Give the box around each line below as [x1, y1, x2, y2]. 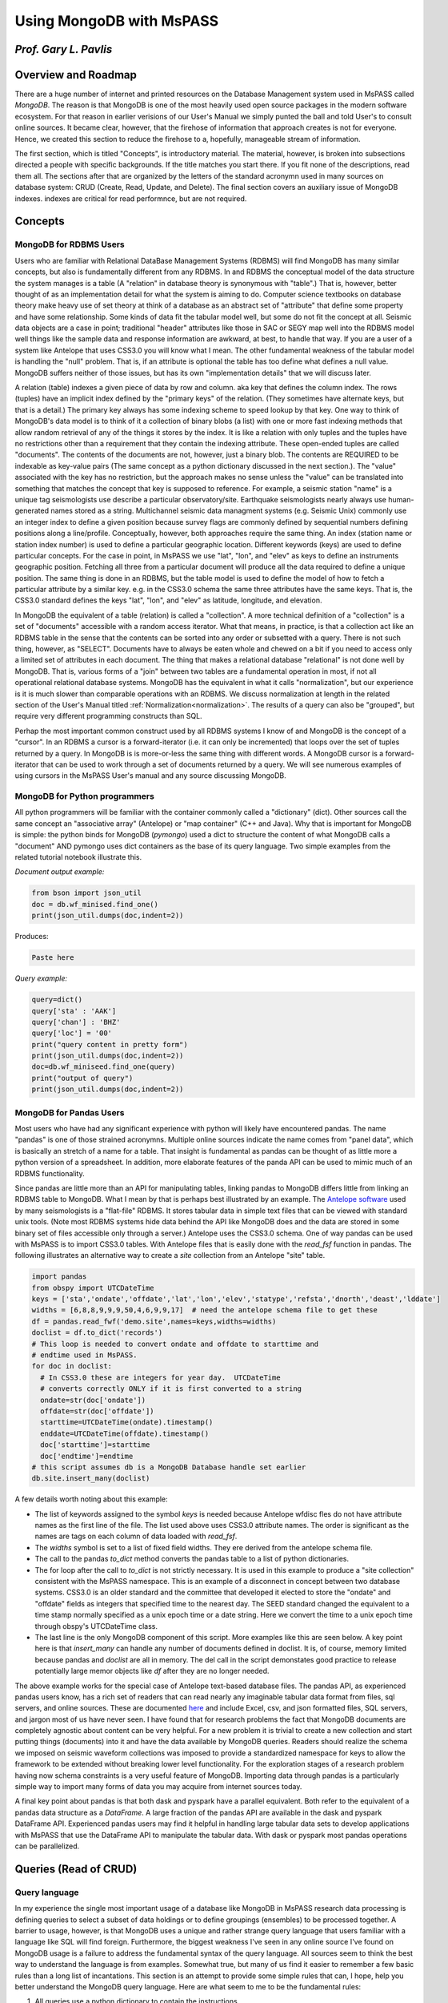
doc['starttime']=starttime [40, 1441, 150, 1449]
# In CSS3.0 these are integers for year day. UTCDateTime [40, 1372, 281, 1382]
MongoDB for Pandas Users [14, 1106, 125, 1118]
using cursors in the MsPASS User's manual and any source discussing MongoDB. [14, 771, 287, 780]
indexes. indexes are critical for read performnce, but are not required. [14, 193, 247, 204]
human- [388, 494, 414, 504]
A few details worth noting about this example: [14, 1494, 168, 1504]
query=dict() [31, 995, 83, 1005]
